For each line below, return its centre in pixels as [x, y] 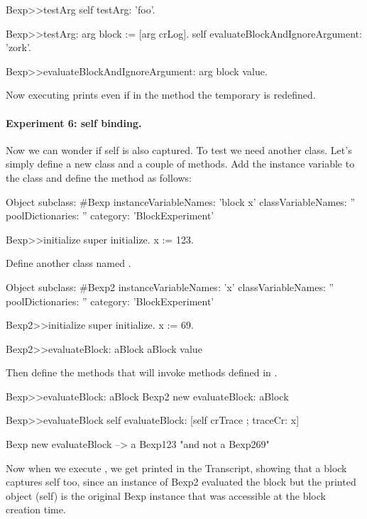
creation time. [36, 509]
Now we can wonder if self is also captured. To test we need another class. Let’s [179, 149]
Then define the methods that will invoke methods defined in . [142, 372]
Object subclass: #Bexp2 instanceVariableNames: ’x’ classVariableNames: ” [170, 286]
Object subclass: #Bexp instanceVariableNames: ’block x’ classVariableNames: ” [181, 201]
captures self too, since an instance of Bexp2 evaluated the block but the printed [181, 482]
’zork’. [18, 47]
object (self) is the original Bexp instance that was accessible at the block [166, 495]
